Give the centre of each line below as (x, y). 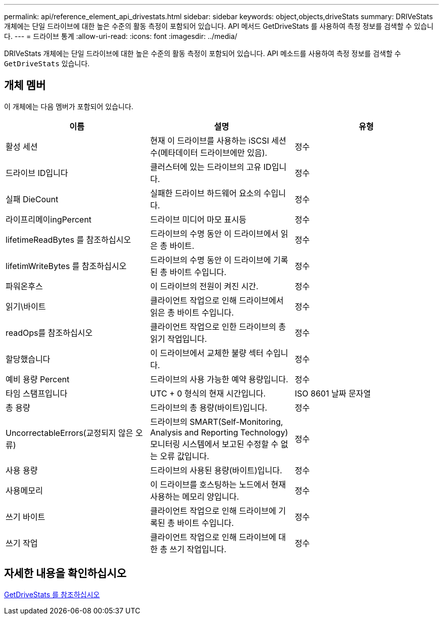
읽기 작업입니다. (179, 339)
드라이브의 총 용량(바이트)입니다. (209, 407)
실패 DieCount (32, 199)
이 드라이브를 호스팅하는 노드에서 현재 (218, 484)
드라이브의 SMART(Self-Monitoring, (216, 422)
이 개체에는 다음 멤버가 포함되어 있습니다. (69, 106)
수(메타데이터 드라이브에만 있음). (209, 152)
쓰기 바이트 (26, 517)
